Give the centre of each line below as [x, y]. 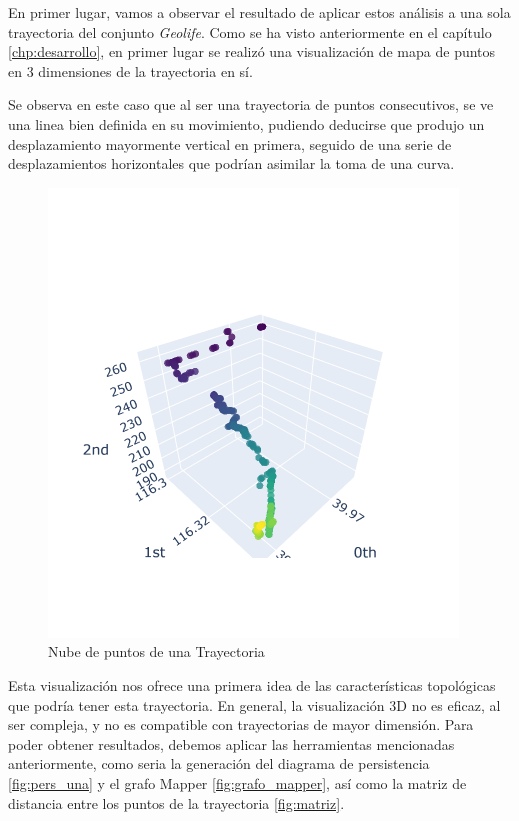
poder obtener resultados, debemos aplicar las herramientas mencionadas [231, 743]
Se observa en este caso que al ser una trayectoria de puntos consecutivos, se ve [251, 104]
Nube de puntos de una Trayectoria [156, 651]
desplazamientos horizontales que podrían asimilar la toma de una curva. [231, 163]
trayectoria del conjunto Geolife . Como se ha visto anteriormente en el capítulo [250, 31]
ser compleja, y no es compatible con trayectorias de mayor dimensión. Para [241, 724]
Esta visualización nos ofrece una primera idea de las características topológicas [252, 684]
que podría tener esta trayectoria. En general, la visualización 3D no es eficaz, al [254, 704]
